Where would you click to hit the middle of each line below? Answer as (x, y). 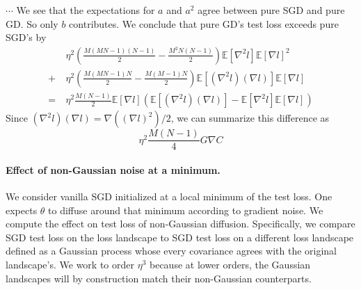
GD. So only (32, 23)
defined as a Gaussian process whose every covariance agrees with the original (171, 251)
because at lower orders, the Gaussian (230, 265)
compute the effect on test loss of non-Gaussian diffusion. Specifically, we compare (180, 224)
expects (22, 210)
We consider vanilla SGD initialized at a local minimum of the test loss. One (169, 196)
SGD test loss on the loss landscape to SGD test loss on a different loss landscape (180, 237)
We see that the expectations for (86, 10)
